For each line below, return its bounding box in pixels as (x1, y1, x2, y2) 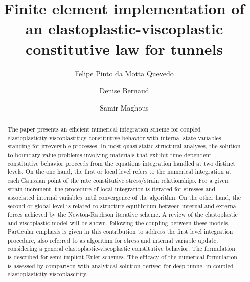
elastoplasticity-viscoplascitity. (7, 270, 88, 278)
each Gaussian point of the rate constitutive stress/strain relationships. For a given (7, 176, 229, 185)
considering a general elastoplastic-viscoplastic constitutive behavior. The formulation (7, 244, 235, 253)
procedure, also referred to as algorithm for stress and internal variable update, (7, 235, 218, 244)
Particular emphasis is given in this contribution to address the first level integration (7, 227, 233, 235)
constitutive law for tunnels (25, 38, 223, 59)
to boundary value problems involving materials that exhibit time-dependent (7, 150, 212, 159)
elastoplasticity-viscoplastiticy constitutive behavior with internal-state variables (7, 133, 221, 142)
